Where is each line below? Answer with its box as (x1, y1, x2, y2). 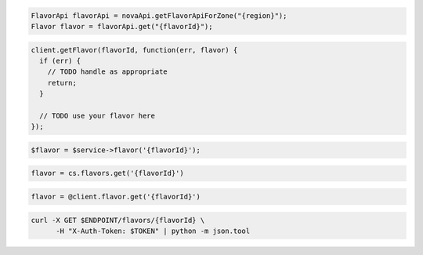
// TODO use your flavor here (39, 111, 156, 120)
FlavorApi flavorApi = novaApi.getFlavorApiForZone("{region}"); (31, 11, 287, 20)
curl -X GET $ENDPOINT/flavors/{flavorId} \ (31, 216, 205, 224)
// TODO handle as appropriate (47, 67, 168, 76)
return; (47, 78, 78, 87)
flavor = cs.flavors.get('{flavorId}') (31, 169, 184, 178)
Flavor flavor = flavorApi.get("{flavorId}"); (31, 22, 213, 31)
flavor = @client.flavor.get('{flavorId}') (31, 192, 201, 202)
